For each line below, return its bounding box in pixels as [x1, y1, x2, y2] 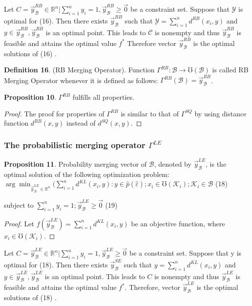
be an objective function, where [131, 218, 225, 228]
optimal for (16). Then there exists [4, 15, 108, 25]
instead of [66, 118, 96, 128]
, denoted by [154, 158, 191, 169]
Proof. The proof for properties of [4, 108, 105, 118]
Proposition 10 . [4, 92, 57, 102]
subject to [4, 199, 34, 210]
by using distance [194, 108, 247, 118]
